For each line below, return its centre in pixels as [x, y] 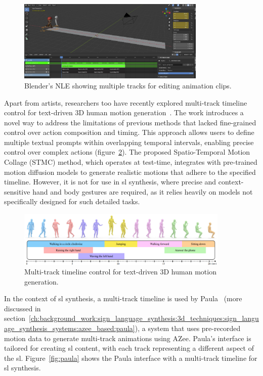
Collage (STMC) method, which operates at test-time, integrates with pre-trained [131, 162]
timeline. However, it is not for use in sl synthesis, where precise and [110, 182]
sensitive [17, 191]
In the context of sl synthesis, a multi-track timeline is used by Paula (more [123, 298]
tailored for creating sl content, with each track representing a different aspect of [129, 348]
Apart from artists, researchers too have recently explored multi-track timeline [126, 102]
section [15, 318]
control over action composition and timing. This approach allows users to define [129, 132]
